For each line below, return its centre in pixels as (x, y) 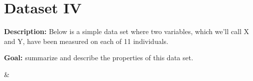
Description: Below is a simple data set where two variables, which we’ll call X (126, 31)
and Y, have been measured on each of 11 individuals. (86, 41)
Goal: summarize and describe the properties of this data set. (99, 58)
